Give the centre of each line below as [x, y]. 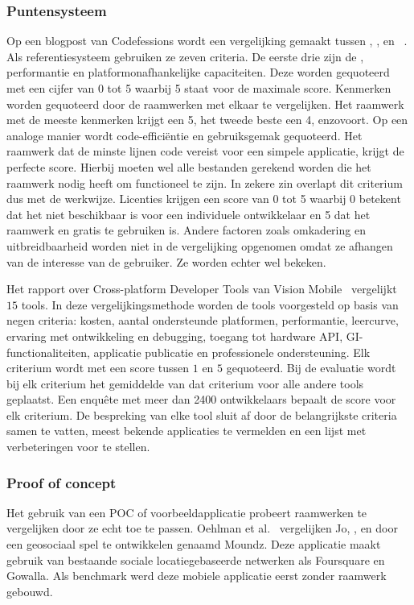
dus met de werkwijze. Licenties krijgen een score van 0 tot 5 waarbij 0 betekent [204, 199]
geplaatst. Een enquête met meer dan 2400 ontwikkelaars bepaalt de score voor [201, 399]
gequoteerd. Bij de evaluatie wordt [311, 368]
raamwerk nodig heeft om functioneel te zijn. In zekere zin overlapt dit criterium [205, 182]
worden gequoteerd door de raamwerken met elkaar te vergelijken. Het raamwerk [205, 104]
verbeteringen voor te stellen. [78, 447]
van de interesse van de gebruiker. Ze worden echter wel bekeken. [166, 261]
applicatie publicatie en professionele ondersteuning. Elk [232, 352]
